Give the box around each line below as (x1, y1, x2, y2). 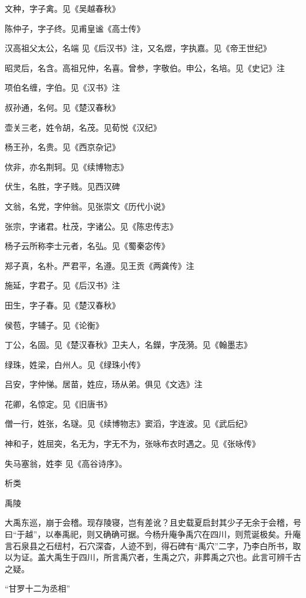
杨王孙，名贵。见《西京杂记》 (5, 141, 120, 153)
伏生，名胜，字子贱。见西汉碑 (5, 180, 120, 192)
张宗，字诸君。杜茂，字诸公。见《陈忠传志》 (5, 220, 178, 232)
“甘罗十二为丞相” (5, 582, 71, 594)
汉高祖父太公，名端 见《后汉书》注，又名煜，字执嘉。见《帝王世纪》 (5, 42, 271, 54)
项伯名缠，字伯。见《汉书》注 (5, 81, 120, 94)
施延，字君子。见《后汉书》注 (5, 279, 120, 291)
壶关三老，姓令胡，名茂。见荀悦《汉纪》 (5, 121, 161, 133)
